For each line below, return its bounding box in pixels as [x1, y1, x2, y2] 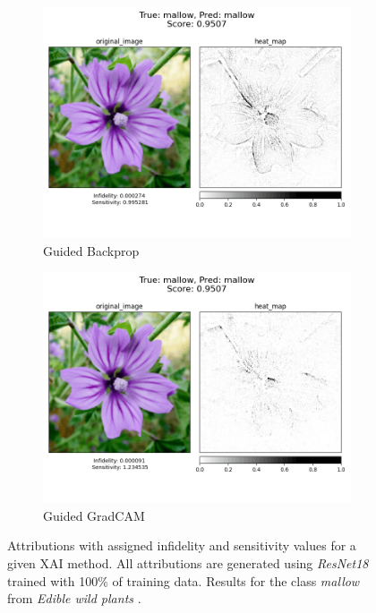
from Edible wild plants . [7, 589, 141, 608]
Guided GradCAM [43, 506, 145, 524]
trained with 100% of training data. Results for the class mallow [7, 571, 360, 590]
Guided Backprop [43, 241, 140, 260]
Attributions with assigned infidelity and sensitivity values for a [7, 536, 356, 555]
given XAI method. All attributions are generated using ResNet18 [7, 553, 369, 572]
